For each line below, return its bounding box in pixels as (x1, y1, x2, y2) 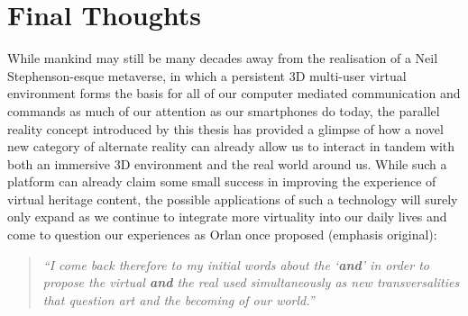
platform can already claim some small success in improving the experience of (7, 172, 436, 191)
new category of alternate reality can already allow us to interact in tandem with (7, 137, 455, 156)
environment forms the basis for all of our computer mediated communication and (7, 84, 461, 103)
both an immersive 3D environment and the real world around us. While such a (7, 154, 447, 173)
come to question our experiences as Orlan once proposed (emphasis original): (7, 225, 437, 244)
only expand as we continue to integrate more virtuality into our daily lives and (7, 207, 447, 226)
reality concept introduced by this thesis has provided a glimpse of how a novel (7, 119, 444, 138)
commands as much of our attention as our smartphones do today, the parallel (7, 101, 440, 120)
